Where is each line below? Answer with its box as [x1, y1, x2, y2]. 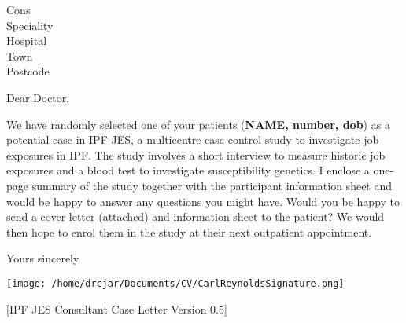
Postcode [6, 63, 50, 79]
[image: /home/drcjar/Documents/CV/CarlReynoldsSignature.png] [6, 277, 345, 289]
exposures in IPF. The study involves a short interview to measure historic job [6, 146, 386, 163]
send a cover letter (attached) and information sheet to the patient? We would [6, 208, 385, 225]
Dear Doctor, [6, 89, 70, 105]
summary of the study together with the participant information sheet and [31, 177, 393, 193]
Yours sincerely [6, 250, 79, 266]
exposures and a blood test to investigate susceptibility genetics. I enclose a [6, 162, 370, 178]
